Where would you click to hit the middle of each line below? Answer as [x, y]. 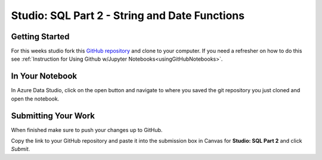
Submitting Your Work [53, 116]
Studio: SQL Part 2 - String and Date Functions [128, 15]
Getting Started [40, 37]
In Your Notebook [44, 76]
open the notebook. [35, 99]
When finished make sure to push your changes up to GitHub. [87, 130]
